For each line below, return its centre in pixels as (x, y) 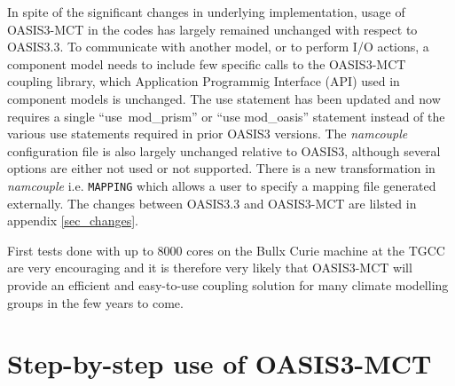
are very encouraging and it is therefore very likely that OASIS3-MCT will (210, 268)
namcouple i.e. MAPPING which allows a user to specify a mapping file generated (222, 185)
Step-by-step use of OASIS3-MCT (220, 363)
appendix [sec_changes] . (73, 221)
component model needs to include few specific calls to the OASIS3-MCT (207, 63)
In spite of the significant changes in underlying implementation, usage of (206, 12)
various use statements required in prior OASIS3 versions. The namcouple (208, 134)
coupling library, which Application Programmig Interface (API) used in (204, 81)
